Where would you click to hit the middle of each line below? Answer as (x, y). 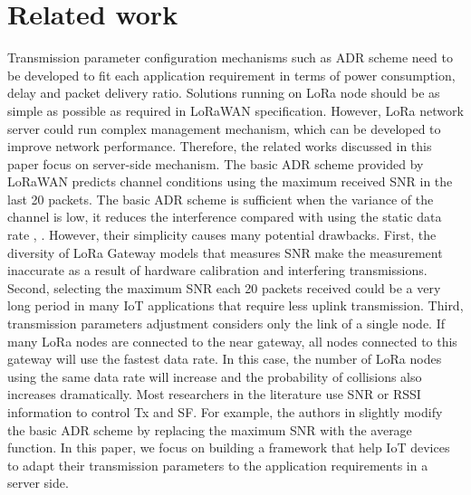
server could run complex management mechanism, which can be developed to (224, 128)
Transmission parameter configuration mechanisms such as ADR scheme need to (230, 57)
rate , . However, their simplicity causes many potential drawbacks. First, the (222, 235)
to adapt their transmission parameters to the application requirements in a (218, 465)
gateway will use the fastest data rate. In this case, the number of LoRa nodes (225, 359)
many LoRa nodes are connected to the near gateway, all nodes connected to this (232, 341)
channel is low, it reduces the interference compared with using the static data (225, 217)
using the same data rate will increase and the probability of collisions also (215, 376)
